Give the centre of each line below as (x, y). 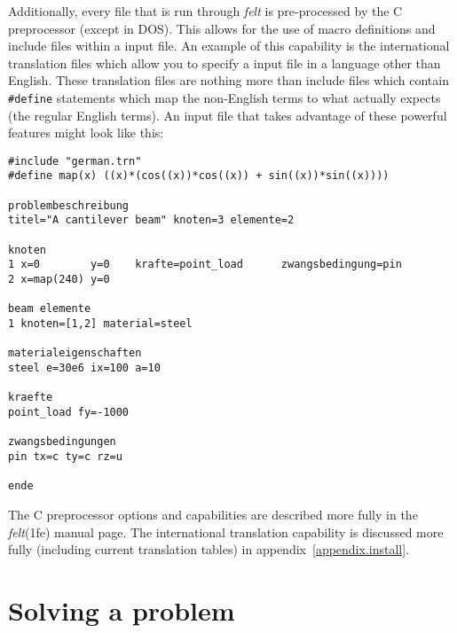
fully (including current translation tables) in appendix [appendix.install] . (209, 549)
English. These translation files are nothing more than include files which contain (228, 80)
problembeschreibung (69, 205)
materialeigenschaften (75, 353)
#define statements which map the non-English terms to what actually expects (225, 97)
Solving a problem (122, 610)
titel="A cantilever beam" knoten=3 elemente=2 (151, 220)
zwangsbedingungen (62, 442)
